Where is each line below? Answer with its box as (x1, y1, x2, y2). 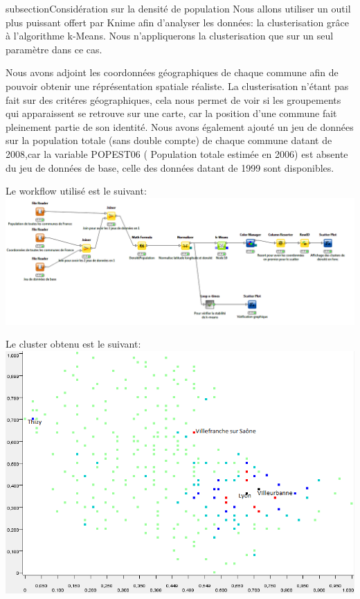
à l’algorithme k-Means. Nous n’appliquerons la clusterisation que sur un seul (6, 28, 334, 43)
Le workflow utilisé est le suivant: (6, 184, 147, 198)
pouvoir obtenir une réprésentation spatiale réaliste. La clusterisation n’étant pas (6, 78, 349, 93)
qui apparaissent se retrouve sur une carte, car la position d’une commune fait (6, 106, 337, 120)
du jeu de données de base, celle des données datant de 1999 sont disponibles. (6, 160, 334, 175)
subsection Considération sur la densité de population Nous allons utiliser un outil (6, 1, 351, 15)
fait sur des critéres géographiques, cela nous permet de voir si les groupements (6, 92, 341, 107)
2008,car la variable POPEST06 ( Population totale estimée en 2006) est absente (6, 146, 348, 161)
